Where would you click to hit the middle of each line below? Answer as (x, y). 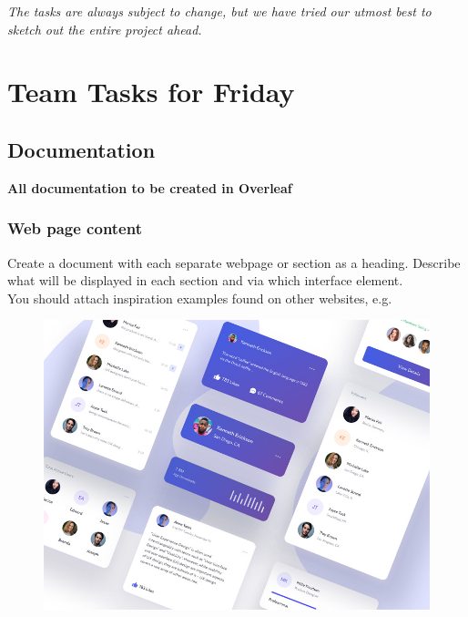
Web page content (75, 228)
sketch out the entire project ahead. (105, 29)
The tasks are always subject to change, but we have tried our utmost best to (219, 11)
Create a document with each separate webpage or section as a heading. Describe (234, 262)
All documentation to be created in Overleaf (150, 187)
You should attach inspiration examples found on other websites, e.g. (200, 298)
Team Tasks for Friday (151, 92)
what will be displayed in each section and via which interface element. (205, 280)
